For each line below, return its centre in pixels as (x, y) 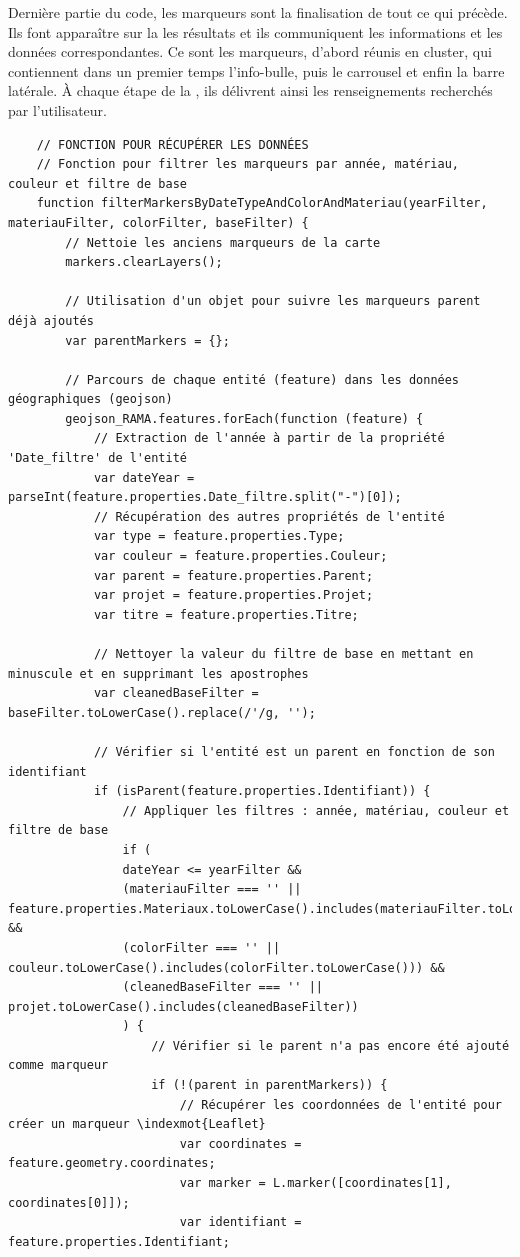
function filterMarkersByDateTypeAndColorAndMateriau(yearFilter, (262, 203)
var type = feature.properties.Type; (219, 536)
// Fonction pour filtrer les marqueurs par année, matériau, (248, 164)
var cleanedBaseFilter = (176, 693)
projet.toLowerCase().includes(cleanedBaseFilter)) (183, 1006)
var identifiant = (240, 1222)
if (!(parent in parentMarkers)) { (269, 1085)
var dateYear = (144, 477)
